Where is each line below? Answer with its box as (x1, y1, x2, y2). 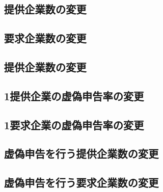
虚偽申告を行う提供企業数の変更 (4, 146, 159, 161)
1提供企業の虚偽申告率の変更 (4, 88, 144, 103)
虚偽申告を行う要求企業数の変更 (4, 175, 159, 190)
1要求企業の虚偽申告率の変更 (4, 117, 144, 132)
